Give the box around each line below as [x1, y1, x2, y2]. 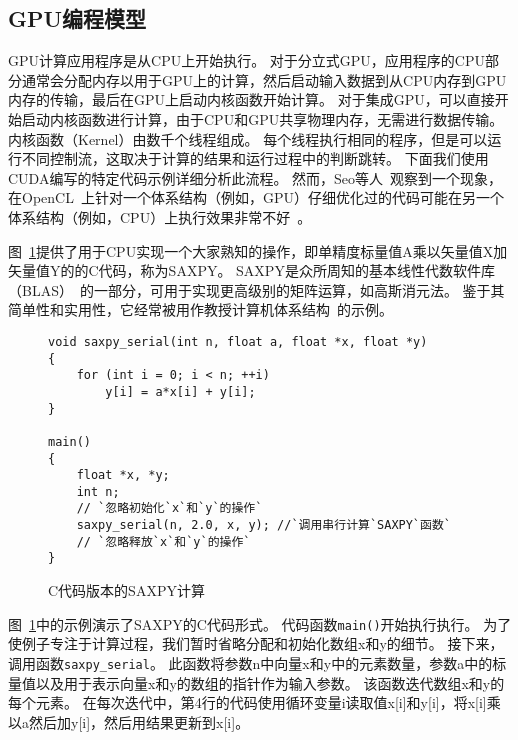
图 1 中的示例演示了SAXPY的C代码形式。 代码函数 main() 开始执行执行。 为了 [8, 613, 512, 634]
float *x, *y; [76, 468, 170, 483]
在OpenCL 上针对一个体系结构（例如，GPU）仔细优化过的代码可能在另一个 [8, 187, 504, 208]
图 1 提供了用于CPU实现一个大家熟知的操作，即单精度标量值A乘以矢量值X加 [8, 240, 508, 261]
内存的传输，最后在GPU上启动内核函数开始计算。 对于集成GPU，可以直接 [8, 89, 495, 110]
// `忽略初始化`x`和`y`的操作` [76, 501, 263, 516]
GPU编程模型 [8, 3, 147, 34]
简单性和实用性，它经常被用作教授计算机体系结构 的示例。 [8, 299, 393, 320]
